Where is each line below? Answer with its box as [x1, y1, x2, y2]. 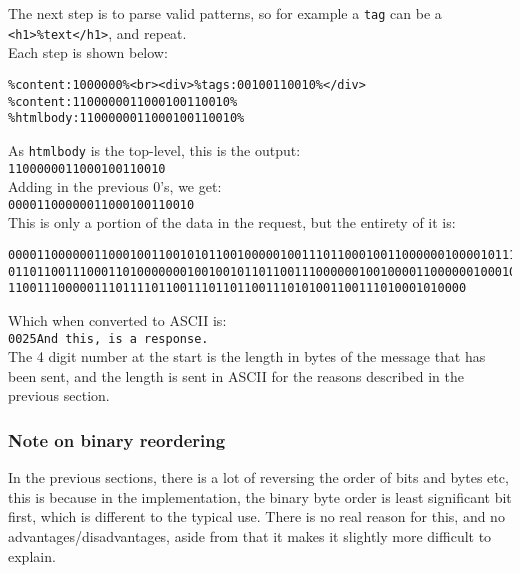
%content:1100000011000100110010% [8, 94, 238, 109]
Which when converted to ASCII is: [8, 310, 227, 330]
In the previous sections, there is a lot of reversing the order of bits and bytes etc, [8, 467, 509, 488]
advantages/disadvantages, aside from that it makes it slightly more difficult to [8, 526, 492, 547]
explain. [8, 545, 56, 566]
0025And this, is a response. [8, 331, 209, 346]
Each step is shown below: [8, 42, 168, 63]
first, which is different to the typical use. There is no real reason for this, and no [8, 506, 505, 527]
